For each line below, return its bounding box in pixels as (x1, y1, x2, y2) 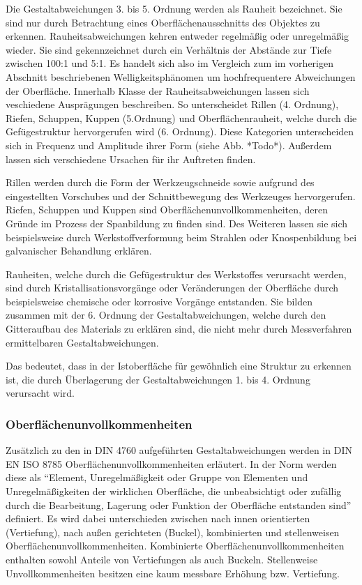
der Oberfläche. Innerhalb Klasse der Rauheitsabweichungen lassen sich (6, 83, 310, 98)
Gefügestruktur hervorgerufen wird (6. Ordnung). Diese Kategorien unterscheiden (6, 124, 354, 139)
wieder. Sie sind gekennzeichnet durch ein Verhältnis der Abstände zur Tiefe (6, 42, 332, 56)
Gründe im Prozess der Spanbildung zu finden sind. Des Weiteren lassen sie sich (6, 215, 348, 230)
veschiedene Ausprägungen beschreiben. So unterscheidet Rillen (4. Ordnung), (6, 97, 339, 112)
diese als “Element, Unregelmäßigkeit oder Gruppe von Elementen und (6, 470, 308, 485)
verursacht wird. (6, 386, 75, 400)
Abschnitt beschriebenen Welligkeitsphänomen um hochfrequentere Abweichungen (6, 69, 356, 84)
